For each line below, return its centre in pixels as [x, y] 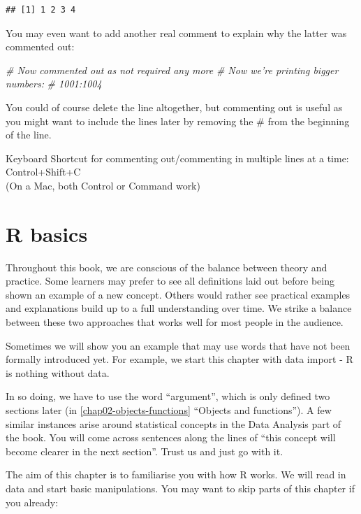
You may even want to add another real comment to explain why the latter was [176, 33]
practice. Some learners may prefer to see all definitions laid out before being [170, 281]
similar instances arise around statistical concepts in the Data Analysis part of [174, 423]
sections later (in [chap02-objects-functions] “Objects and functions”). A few [169, 410]
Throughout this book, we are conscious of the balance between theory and [167, 267]
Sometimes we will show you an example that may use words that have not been [178, 345]
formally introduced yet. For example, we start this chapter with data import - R [179, 359]
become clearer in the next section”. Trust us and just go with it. [145, 451]
